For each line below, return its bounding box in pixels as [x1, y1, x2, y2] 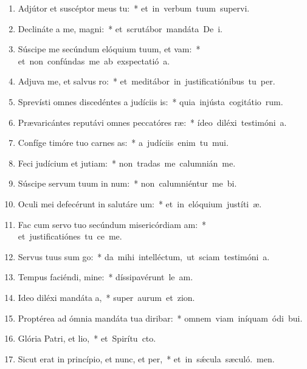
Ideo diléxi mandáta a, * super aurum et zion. [18, 291, 195, 303]
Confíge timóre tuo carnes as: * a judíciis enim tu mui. [18, 136, 229, 149]
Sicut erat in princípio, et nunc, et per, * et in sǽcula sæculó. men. [18, 352, 275, 365]
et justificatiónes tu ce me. [18, 230, 122, 243]
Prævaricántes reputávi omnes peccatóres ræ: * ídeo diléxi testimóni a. [18, 116, 287, 128]
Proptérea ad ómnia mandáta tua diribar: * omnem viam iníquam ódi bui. [18, 311, 303, 324]
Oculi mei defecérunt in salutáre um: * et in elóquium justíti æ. [18, 197, 262, 210]
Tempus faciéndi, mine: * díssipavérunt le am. [18, 271, 193, 283]
